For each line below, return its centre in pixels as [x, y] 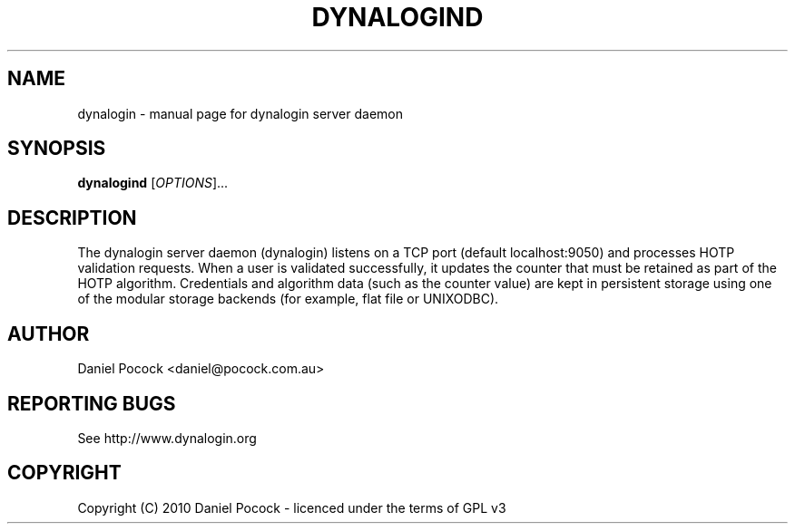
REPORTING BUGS [92, 403]
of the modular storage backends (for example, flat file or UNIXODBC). [288, 299]
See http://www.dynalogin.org [167, 438]
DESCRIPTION [72, 217]
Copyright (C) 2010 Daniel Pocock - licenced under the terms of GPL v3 [292, 507]
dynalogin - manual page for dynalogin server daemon [240, 113]
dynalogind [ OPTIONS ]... [153, 183]
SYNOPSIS [57, 149]
